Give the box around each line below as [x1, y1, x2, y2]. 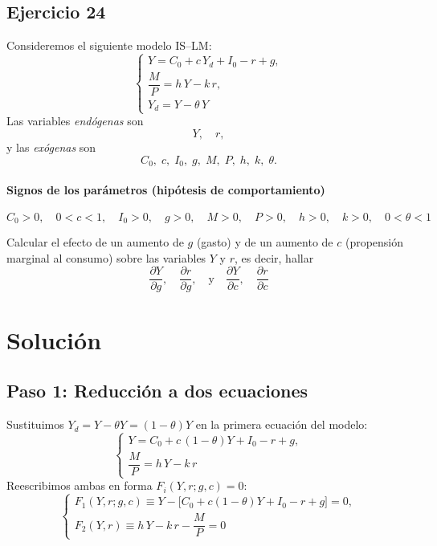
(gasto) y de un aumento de [196, 234, 333, 251]
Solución [6, 323, 102, 356]
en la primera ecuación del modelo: [195, 416, 368, 433]
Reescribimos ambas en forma [6, 477, 153, 494]
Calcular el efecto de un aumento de [6, 234, 184, 251]
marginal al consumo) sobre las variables [6, 249, 206, 266]
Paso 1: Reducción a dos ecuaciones [6, 378, 308, 403]
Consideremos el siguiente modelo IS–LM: [6, 37, 212, 54]
